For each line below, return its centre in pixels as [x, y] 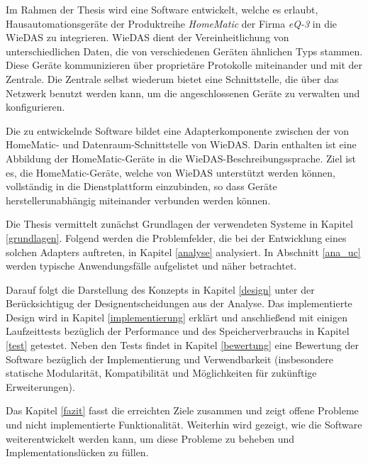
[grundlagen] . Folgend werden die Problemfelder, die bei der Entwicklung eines [176, 237]
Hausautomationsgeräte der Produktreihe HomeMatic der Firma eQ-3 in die [172, 23]
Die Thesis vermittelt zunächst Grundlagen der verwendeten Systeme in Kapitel [179, 224]
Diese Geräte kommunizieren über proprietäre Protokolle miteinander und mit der [184, 65]
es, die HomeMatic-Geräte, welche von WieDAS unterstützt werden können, [171, 172]
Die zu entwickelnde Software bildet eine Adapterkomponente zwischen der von [178, 130]
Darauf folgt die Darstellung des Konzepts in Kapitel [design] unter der [160, 289]
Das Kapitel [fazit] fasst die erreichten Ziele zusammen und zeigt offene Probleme [182, 410]
